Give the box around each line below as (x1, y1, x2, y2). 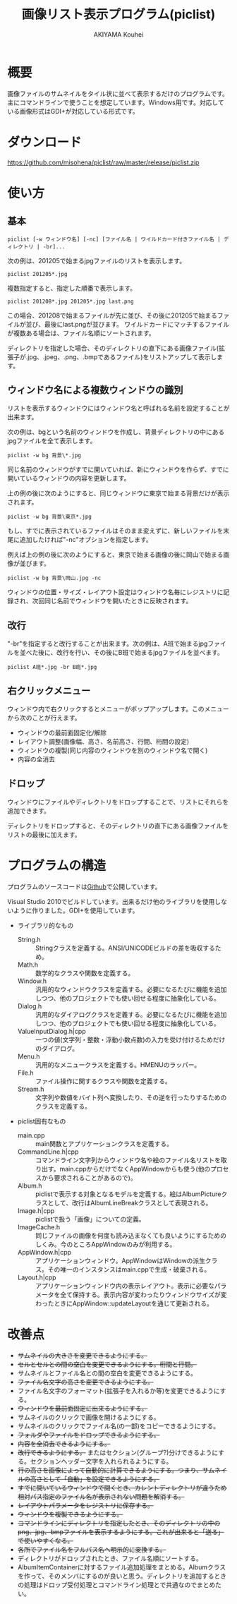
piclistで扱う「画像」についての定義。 (35, 1214, 146, 1223)
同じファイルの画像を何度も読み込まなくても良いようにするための (35, 1231, 227, 1239)
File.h (17, 1068, 34, 1077)
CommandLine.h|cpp (17, 1147, 79, 1156)
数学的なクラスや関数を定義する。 (35, 968, 135, 977)
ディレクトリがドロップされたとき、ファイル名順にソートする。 (17, 1554, 202, 1562)
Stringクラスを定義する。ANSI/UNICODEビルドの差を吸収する (35, 943, 215, 952)
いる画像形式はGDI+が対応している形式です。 (7, 107, 139, 115)
